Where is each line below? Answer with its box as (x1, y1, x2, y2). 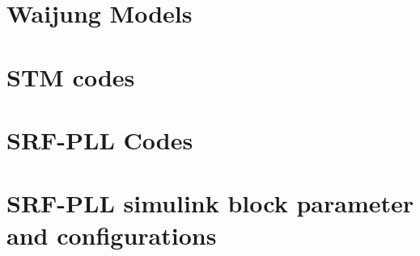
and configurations (6, 218, 217, 251)
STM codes (6, 60, 135, 93)
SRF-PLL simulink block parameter (6, 187, 414, 220)
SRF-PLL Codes (6, 123, 193, 156)
